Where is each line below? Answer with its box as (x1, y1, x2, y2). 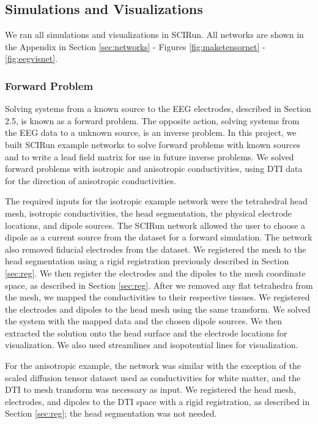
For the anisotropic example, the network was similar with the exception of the (5, 359, 301, 372)
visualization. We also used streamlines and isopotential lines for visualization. (5, 338, 298, 351)
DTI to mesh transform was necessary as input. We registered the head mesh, (5, 383, 296, 396)
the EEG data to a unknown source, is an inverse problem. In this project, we (5, 126, 297, 139)
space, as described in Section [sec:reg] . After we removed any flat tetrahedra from (5, 278, 313, 291)
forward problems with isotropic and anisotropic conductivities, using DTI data (5, 162, 303, 175)
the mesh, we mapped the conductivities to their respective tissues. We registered (5, 291, 310, 303)
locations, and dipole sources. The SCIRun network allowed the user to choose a (5, 218, 306, 231)
